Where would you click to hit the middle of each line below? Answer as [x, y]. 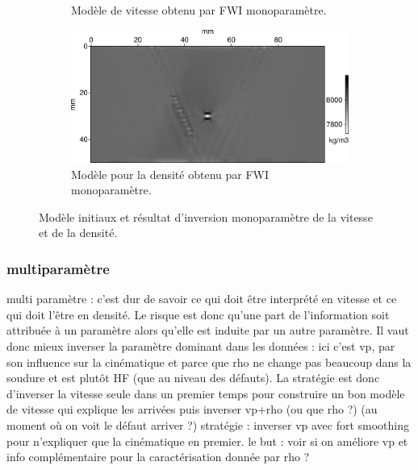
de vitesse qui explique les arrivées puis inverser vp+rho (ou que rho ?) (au [192, 409]
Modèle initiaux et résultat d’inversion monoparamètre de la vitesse [206, 216]
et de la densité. [78, 233]
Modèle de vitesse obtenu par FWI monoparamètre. [199, 10]
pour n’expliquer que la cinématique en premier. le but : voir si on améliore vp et [207, 441]
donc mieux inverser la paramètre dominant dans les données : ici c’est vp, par [201, 346]
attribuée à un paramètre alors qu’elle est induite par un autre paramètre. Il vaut [208, 330]
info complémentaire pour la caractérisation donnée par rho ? [158, 457]
